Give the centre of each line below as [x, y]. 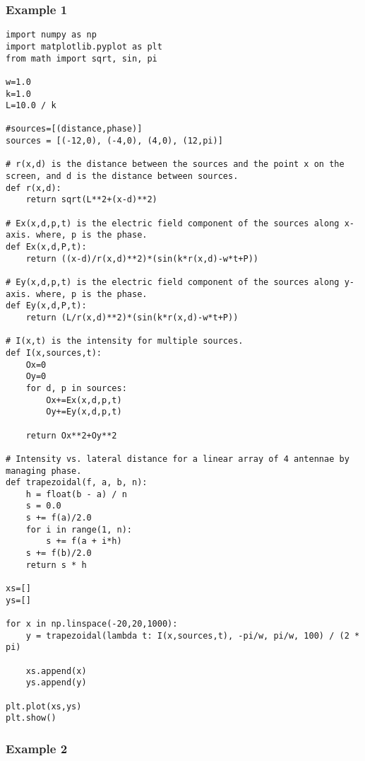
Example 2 [37, 748]
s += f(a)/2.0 [59, 518]
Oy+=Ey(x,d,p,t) [84, 412]
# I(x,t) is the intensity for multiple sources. [125, 341]
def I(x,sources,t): [54, 353]
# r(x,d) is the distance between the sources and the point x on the [175, 164]
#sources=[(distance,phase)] [74, 129]
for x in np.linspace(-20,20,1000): [92, 624]
